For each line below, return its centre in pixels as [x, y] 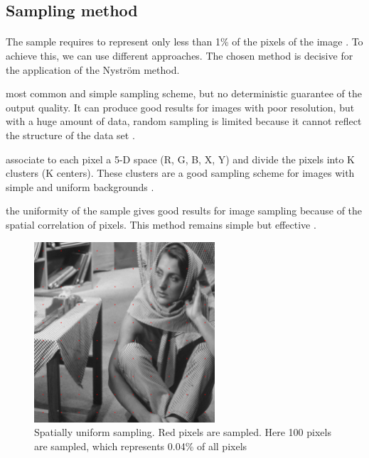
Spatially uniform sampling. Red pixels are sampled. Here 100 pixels [183, 432]
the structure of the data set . [70, 135]
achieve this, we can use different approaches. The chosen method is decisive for [180, 55]
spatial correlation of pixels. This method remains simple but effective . [161, 224]
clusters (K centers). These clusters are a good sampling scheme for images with [180, 173]
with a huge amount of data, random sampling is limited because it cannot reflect [184, 121]
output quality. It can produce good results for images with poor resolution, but [180, 107]
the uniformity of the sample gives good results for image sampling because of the [184, 211]
